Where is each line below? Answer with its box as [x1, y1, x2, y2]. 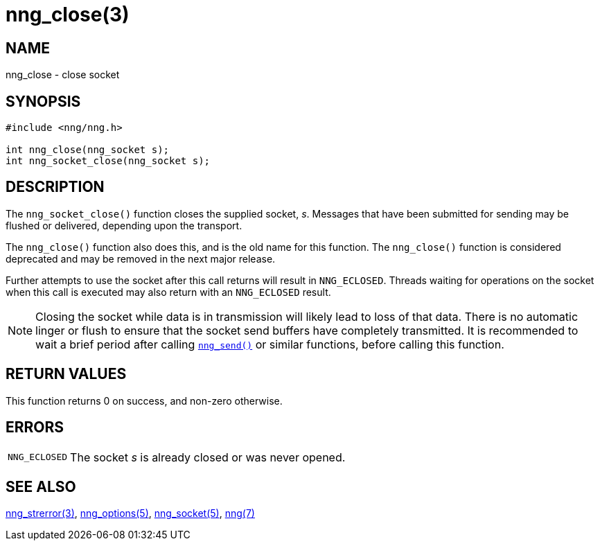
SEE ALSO [6, 477, 76, 495]
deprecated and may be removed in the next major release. [6, 252, 276, 265]
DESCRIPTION [6, 178, 105, 196]
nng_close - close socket [6, 69, 120, 81]
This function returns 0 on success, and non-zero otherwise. [6, 394, 283, 407]
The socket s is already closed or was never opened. [70, 450, 346, 464]
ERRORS [6, 419, 64, 437]
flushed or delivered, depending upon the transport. [6, 219, 242, 231]
